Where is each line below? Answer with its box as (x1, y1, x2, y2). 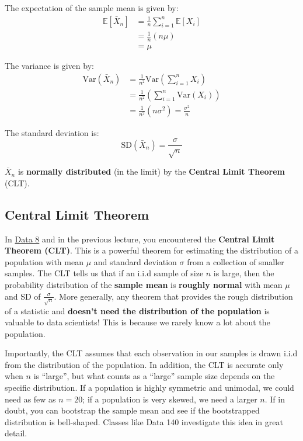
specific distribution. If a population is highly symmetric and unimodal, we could (5, 381, 294, 394)
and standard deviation (93, 255, 177, 268)
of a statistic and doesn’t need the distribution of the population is (5, 304, 270, 317)
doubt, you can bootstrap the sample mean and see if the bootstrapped (5, 404, 260, 416)
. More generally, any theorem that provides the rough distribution (54, 290, 293, 302)
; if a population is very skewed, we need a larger (82, 393, 257, 405)
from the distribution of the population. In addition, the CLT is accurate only (5, 358, 284, 370)
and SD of (5, 290, 41, 302)
